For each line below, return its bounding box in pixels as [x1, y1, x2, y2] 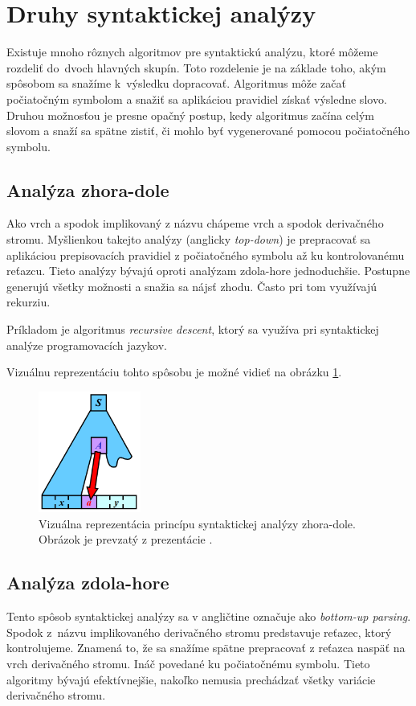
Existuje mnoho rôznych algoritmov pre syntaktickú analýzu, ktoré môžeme [6, 43, 378, 60]
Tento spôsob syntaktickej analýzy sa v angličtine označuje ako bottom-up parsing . [6, 608, 411, 625]
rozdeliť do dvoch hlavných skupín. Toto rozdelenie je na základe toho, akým [6, 59, 386, 76]
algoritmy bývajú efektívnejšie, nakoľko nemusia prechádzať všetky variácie [6, 671, 376, 688]
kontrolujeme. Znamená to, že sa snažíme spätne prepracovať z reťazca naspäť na [6, 639, 406, 656]
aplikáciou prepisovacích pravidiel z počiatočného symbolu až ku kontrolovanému [6, 246, 405, 263]
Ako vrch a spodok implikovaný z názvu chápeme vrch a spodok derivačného [6, 215, 384, 232]
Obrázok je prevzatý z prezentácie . [39, 531, 213, 548]
